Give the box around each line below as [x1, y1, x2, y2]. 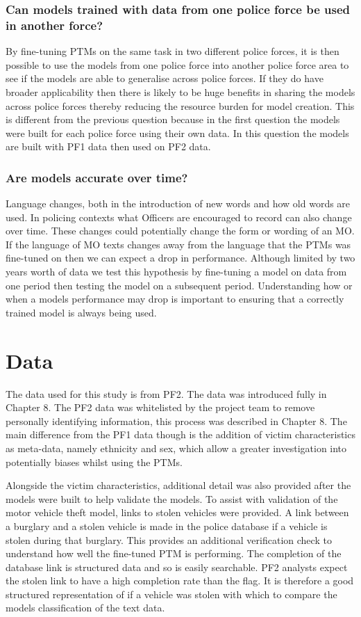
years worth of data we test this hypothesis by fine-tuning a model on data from [6, 264, 347, 279]
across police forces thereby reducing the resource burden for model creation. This [6, 98, 355, 113]
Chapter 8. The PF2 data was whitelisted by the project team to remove [6, 400, 315, 415]
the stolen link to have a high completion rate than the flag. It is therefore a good [6, 573, 354, 588]
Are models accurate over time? [6, 168, 188, 186]
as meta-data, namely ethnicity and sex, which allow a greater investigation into [6, 440, 347, 455]
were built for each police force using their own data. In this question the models [6, 125, 349, 140]
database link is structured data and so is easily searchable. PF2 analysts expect [6, 559, 348, 574]
